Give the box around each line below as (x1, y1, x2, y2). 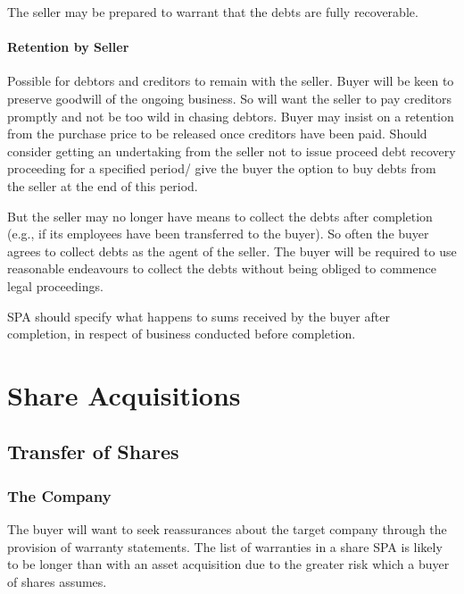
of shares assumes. (7, 572, 107, 590)
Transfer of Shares (7, 438, 179, 465)
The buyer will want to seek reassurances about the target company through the (7, 520, 447, 539)
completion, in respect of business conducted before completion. (7, 324, 356, 343)
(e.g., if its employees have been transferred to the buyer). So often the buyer (7, 224, 429, 243)
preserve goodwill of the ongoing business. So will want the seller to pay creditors (7, 88, 452, 107)
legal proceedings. (7, 276, 104, 295)
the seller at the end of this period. (7, 176, 198, 195)
